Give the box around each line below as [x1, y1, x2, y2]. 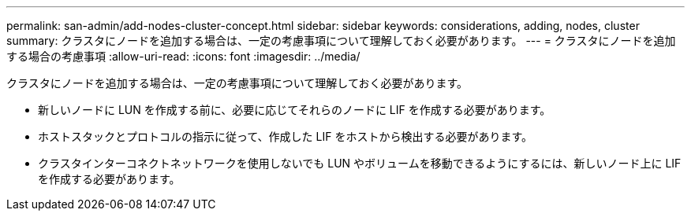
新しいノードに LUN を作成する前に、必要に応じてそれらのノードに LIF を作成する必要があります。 [38, 103, 551, 116]
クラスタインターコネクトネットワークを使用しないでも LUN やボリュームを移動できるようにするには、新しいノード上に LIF [38, 156, 682, 170]
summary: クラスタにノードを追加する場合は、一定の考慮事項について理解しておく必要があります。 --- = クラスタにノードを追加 [6, 34, 676, 47]
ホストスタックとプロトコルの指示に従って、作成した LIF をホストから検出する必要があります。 [38, 130, 533, 143]
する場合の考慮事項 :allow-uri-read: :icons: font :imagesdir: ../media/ [6, 50, 360, 63]
